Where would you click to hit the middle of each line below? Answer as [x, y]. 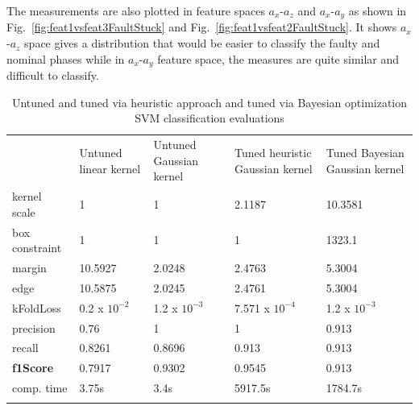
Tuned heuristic [273, 152]
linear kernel [110, 168]
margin [29, 268]
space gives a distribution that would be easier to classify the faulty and [202, 43]
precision [34, 327]
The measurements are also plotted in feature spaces [136, 10]
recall [25, 348]
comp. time [40, 388]
